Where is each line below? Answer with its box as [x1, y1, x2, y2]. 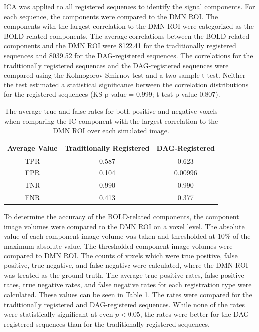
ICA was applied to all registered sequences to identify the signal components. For [4, 1, 255, 11]
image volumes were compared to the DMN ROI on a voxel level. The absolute [4, 221, 245, 231]
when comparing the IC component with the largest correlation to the [4, 115, 218, 126]
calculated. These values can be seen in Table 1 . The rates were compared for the [4, 289, 252, 299]
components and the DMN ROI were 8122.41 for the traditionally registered [4, 40, 236, 51]
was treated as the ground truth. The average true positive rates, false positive [4, 269, 244, 280]
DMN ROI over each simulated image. [53, 125, 169, 136]
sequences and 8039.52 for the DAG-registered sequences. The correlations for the [4, 50, 253, 60]
